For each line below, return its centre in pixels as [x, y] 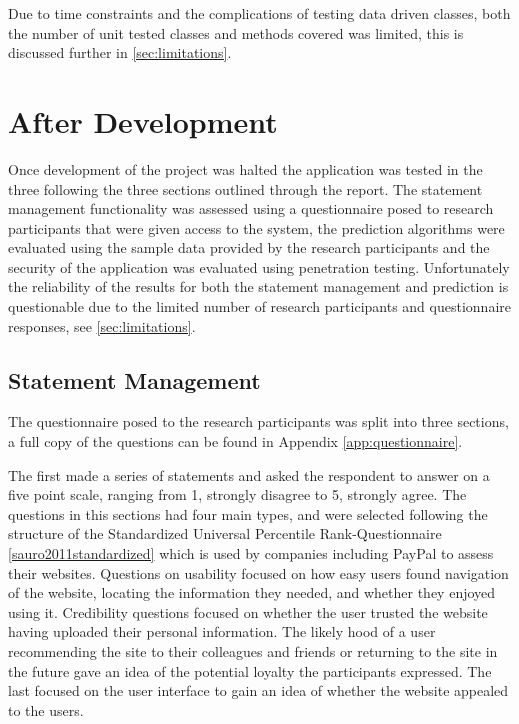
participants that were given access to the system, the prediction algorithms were [256, 227]
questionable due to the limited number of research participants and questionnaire [259, 306]
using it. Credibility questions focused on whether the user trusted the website [248, 611]
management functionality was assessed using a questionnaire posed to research [251, 208]
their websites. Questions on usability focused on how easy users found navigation [258, 572]
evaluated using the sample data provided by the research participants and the [249, 247]
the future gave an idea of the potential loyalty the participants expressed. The [250, 670]
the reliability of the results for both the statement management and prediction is [258, 286]
